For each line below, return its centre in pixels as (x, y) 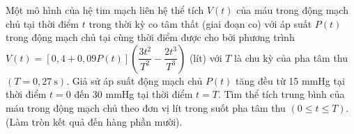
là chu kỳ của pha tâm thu (291, 57)
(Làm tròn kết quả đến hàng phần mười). (94, 121)
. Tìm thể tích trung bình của (281, 94)
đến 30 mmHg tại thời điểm (133, 94)
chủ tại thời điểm (42, 23)
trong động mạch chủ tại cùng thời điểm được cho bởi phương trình (150, 37)
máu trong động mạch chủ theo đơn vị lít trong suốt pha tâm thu (146, 107)
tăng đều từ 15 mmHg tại (290, 80)
